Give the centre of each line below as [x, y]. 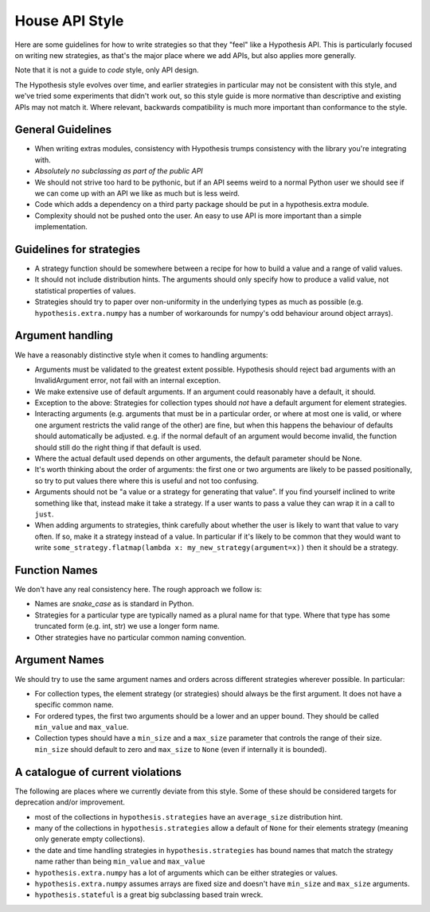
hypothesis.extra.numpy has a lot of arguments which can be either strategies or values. [186, 872]
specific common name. [74, 705]
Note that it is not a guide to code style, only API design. [107, 70]
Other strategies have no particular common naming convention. [141, 637]
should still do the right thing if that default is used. [118, 447]
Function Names [57, 570]
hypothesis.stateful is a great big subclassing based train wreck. [149, 894]
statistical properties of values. [85, 290]
